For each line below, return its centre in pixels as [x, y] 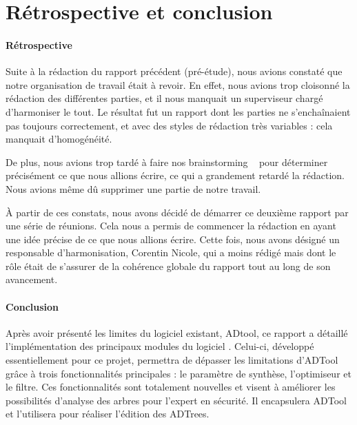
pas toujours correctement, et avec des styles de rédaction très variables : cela [169, 125]
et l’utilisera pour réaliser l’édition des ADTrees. [108, 414]
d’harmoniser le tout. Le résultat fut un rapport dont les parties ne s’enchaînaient [178, 111]
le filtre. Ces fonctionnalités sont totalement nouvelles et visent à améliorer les [171, 387]
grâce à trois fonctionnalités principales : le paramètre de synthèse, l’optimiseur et [178, 373]
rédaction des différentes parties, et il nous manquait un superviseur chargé [164, 98]
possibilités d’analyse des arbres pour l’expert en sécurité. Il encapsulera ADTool [176, 400]
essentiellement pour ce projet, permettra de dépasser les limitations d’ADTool [172, 360]
